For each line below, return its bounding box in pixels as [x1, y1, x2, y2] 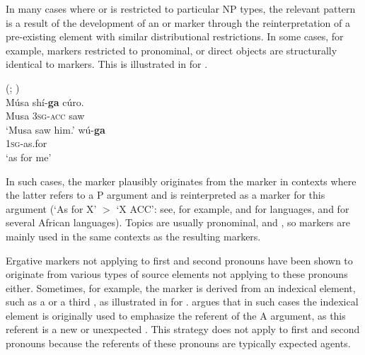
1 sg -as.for [6, 136, 47, 151]
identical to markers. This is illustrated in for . [6, 57, 208, 71]
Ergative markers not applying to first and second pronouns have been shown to [6, 252, 353, 267]
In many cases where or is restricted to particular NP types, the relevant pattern [6, 1, 356, 16]
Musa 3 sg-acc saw [6, 108, 85, 123]
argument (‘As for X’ [6, 201, 97, 216]
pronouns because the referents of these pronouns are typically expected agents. [6, 336, 351, 351]
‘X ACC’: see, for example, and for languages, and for [116, 201, 349, 216]
